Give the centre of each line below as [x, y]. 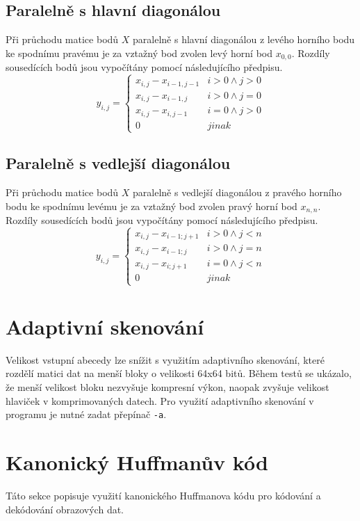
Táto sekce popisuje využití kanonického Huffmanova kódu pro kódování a [163, 495]
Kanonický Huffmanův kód [137, 462]
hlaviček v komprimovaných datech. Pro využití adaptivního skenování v [160, 400]
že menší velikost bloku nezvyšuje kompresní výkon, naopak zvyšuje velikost [167, 386]
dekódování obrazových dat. [65, 509]
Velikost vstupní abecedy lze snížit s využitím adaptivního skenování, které [165, 359]
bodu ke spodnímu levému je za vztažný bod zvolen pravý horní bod [152, 206]
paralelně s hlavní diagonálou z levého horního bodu [244, 39]
